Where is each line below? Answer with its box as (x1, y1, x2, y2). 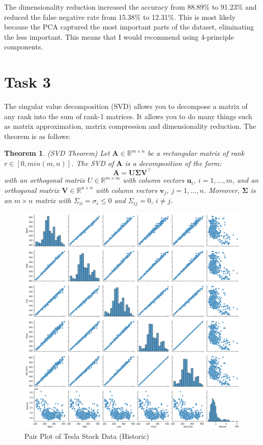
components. (4, 41, 43, 52)
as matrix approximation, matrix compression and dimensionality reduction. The (4, 121, 256, 131)
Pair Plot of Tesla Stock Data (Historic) (24, 431, 150, 441)
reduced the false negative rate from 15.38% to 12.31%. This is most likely (4, 11, 236, 22)
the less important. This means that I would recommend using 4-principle (4, 31, 234, 42)
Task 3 (4, 71, 51, 92)
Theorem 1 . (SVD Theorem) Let (4, 148, 110, 158)
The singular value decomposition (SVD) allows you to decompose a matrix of (4, 101, 248, 112)
